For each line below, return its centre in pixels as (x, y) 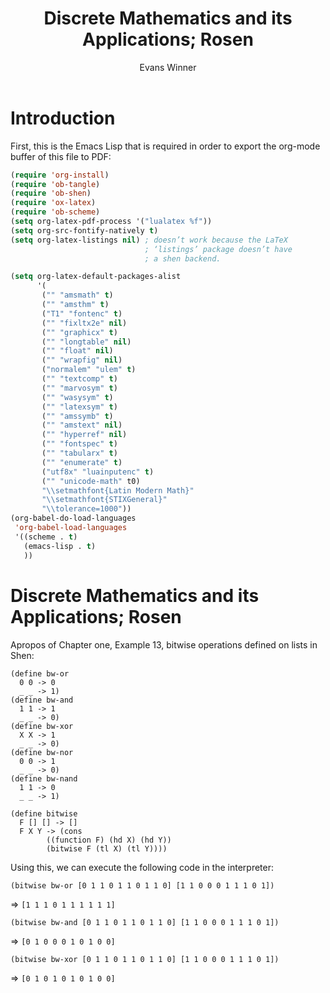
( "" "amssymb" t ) (77, 416)
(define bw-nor (42, 752)
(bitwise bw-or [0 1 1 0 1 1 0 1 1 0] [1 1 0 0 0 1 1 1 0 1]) (142, 885)
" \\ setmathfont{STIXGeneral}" (104, 500)
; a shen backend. (183, 258)
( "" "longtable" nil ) (86, 342)
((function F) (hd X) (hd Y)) (109, 840)
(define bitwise (44, 813)
